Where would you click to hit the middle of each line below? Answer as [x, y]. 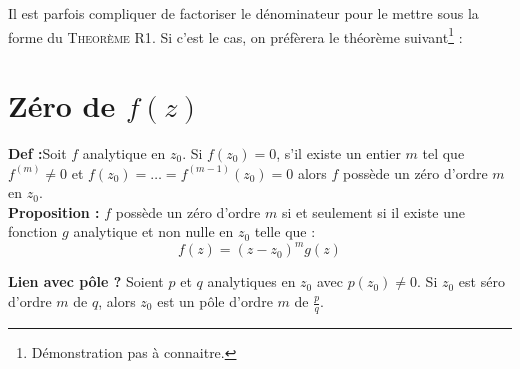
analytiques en [251, 281]
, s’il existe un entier [338, 152]
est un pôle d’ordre [215, 301]
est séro [481, 281]
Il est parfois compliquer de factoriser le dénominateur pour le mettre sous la [243, 13]
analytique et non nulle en [153, 231]
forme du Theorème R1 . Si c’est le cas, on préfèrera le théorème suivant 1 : [235, 35]
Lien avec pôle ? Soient [86, 281]
